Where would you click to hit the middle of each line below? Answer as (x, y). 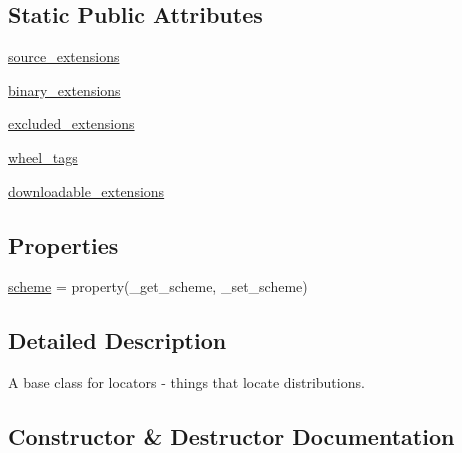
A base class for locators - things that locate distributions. (186, 382)
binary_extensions (64, 89)
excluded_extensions (71, 123)
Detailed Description (117, 340)
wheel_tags (43, 156)
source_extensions (64, 56)
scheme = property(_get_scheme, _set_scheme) (158, 286)
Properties (63, 244)
